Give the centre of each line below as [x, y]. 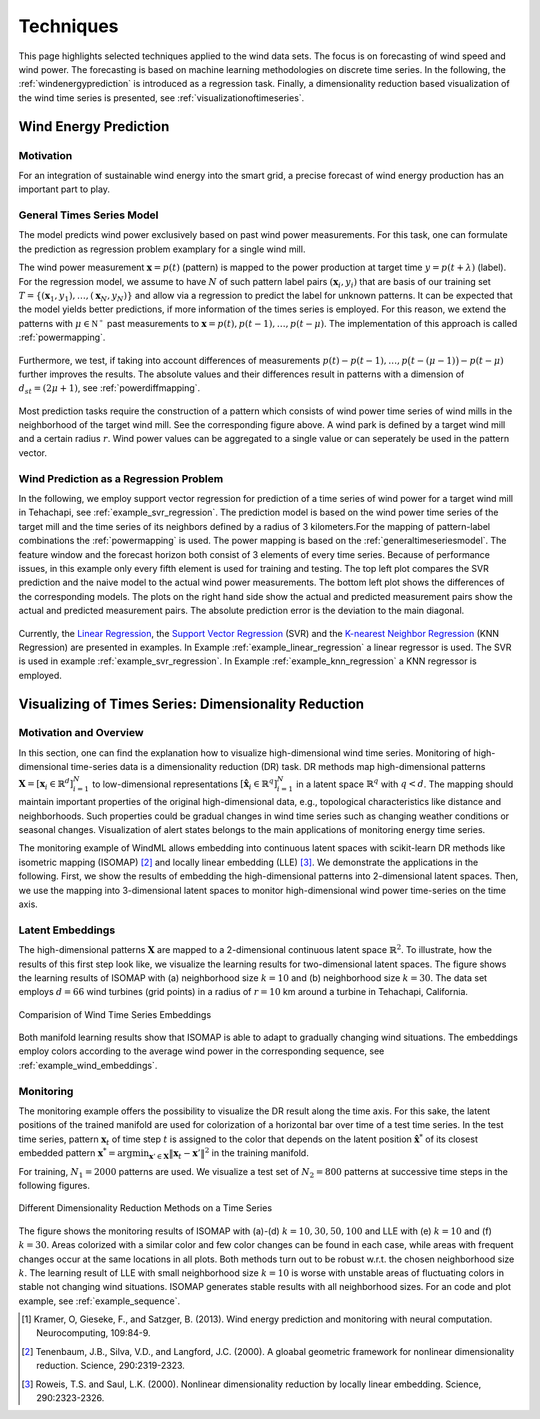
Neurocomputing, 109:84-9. [93, 1333]
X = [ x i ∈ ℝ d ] [46, 784]
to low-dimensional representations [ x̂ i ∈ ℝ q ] [184, 784]
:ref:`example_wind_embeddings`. [88, 1065]
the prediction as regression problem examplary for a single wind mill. [162, 249]
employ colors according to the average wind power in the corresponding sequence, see [201, 1051]
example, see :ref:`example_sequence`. [99, 1301]
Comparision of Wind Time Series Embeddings [115, 1014]
